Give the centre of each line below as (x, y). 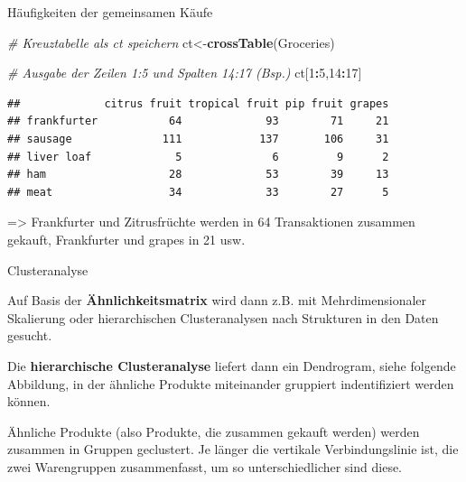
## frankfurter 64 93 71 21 (198, 121)
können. (29, 401)
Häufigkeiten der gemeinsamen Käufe (110, 12)
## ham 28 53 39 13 (198, 175)
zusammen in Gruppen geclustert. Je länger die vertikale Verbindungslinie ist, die (233, 449)
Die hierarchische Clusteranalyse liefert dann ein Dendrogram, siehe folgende (232, 365)
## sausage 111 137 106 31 (198, 139)
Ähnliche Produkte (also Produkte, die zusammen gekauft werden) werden (214, 431)
